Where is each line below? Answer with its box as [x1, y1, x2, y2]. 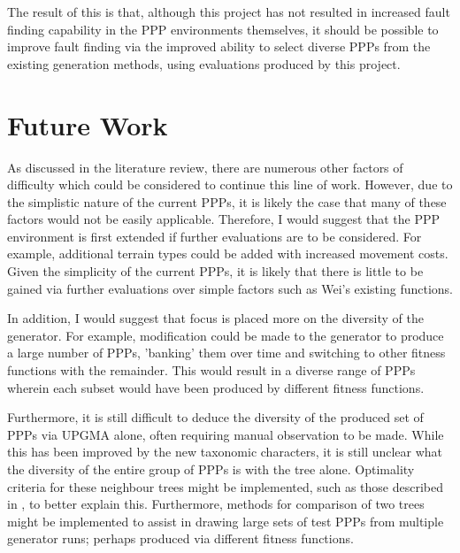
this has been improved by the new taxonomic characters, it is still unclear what [7, 442, 443, 461]
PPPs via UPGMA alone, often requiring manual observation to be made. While [7, 425, 444, 443]
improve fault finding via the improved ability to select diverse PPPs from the [7, 37, 431, 56]
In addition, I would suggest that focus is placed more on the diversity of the [7, 309, 425, 327]
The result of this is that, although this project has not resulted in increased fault [7, 3, 450, 20]
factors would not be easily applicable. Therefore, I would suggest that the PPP [7, 210, 441, 228]
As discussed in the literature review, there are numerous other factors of [7, 157, 403, 176]
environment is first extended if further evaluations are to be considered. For [7, 227, 422, 245]
